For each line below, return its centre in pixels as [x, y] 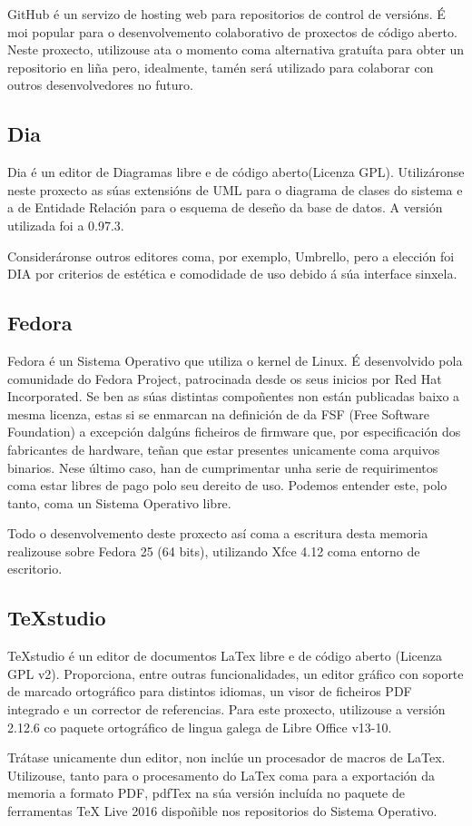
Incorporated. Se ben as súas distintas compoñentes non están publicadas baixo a [234, 396]
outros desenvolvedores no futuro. [100, 85]
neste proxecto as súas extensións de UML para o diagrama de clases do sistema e [235, 189]
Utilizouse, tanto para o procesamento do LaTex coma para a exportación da [221, 775]
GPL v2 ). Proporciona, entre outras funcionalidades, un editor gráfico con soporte [236, 673]
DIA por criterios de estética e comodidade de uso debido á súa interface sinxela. [232, 274]
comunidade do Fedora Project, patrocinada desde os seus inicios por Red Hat [225, 378]
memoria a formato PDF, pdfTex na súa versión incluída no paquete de [206, 793]
